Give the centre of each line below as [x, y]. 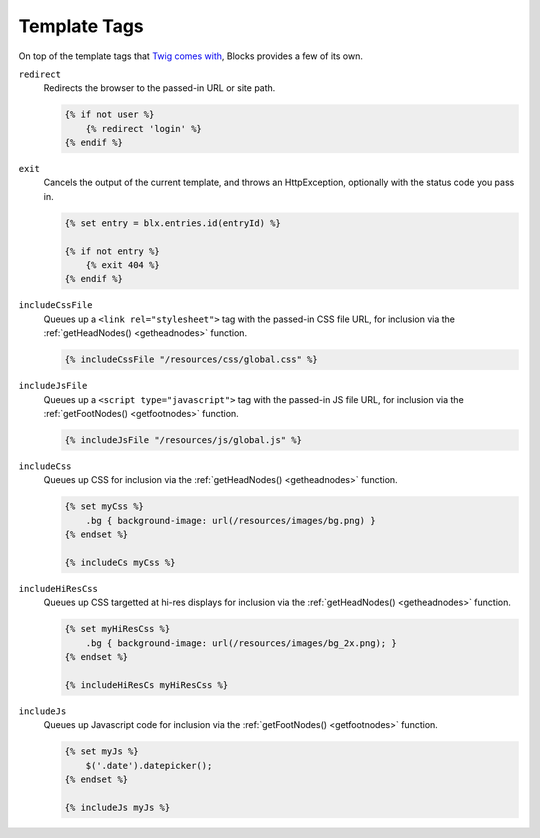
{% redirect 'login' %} [143, 128]
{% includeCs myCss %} [120, 562]
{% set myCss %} [104, 506]
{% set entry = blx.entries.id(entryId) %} [173, 223]
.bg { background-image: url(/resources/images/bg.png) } [230, 520]
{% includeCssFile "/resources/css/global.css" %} [191, 359]
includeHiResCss [58, 588]
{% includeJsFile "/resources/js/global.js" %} [183, 439]
